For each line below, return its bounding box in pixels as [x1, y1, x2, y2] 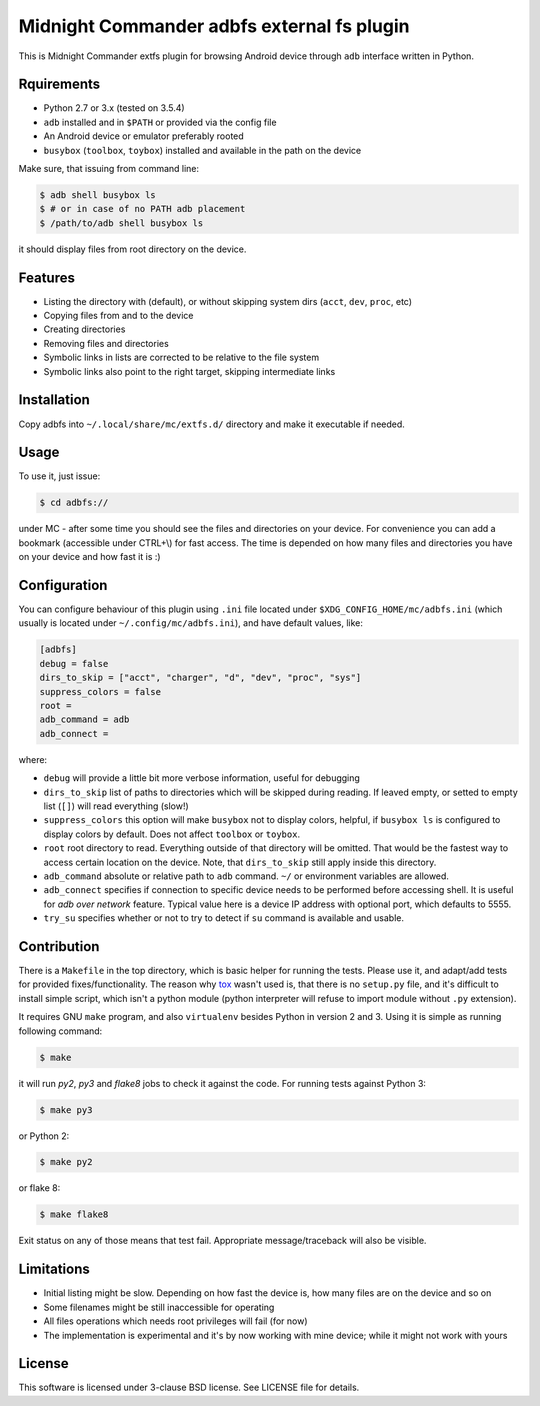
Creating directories [43, 323, 126, 335]
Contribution [18, 938, 100, 955]
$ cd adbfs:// [39, 497, 109, 509]
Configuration [18, 577, 108, 594]
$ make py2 [39, 1156, 93, 1168]
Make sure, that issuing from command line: [18, 163, 200, 175]
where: [18, 753, 48, 765]
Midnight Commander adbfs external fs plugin [18, 15, 410, 37]
